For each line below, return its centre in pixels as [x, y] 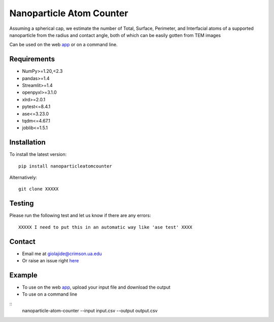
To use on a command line [50, 294]
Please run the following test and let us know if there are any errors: [80, 216]
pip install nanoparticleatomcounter [65, 166]
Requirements [32, 59]
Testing [22, 203]
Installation [27, 143]
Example [23, 275]
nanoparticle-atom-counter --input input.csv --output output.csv [90, 311]
